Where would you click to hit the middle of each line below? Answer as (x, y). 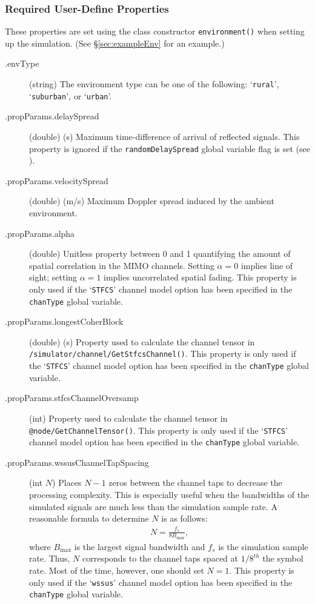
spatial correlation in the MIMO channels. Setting (122, 265)
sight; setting (53, 277)
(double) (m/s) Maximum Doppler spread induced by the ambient (152, 201)
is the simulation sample (263, 546)
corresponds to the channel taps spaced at (160, 558)
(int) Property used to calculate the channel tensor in (128, 418)
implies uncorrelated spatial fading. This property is (200, 277)
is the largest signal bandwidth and (140, 546)
